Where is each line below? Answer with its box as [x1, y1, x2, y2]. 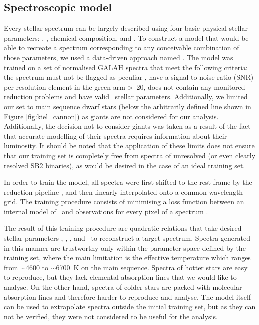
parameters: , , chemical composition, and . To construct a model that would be [4, 32, 249, 43]
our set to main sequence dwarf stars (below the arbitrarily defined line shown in [4, 101, 251, 111]
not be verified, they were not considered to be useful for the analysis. [4, 311, 218, 321]
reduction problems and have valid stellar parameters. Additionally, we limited [4, 91, 248, 102]
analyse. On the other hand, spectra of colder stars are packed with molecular [4, 282, 242, 292]
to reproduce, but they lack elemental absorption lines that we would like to [4, 272, 237, 282]
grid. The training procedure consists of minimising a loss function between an [4, 196, 244, 207]
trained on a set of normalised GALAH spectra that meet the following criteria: [4, 62, 248, 72]
